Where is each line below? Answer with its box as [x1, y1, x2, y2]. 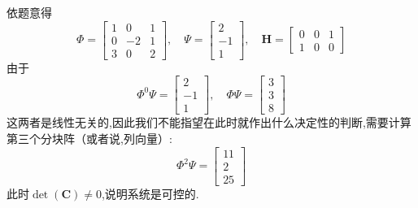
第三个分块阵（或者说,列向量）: [7, 129, 172, 146]
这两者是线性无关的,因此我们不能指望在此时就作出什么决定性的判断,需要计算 [7, 114, 411, 131]
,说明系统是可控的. [101, 184, 199, 201]
